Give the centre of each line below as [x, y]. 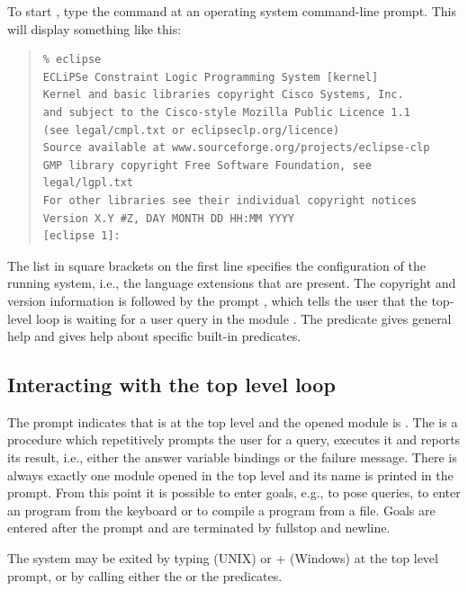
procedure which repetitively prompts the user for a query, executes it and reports [234, 439]
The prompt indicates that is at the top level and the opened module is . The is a [233, 421]
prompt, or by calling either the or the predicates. [145, 575]
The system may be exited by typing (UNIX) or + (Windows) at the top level [223, 558]
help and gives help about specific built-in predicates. [154, 336]
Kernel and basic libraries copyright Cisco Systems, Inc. [223, 95]
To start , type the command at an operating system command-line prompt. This [232, 11]
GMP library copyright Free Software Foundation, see [207, 165]
